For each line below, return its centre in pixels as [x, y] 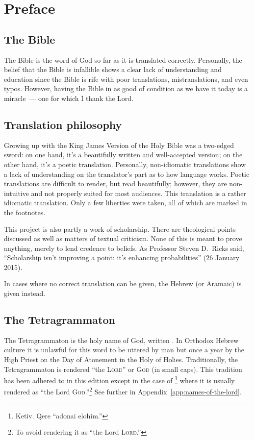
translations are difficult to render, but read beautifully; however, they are [115, 183]
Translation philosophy [63, 124]
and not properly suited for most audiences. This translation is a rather [139, 193]
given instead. [25, 293]
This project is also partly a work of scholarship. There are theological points [120, 229]
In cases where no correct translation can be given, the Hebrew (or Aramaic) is [123, 283]
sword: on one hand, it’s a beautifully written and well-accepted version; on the [123, 155]
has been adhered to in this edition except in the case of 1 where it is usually [119, 379]
